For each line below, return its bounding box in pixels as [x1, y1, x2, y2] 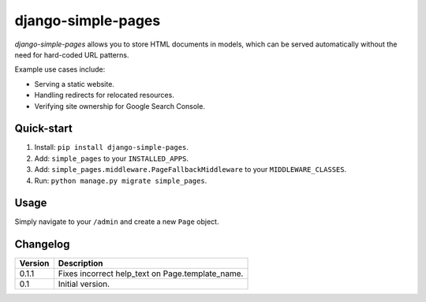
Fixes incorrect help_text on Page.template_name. [58, 268, 244, 279]
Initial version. [58, 278, 110, 289]
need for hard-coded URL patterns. [14, 50, 129, 59]
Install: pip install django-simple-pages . [34, 143, 189, 152]
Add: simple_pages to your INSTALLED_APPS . [34, 154, 189, 163]
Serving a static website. [34, 79, 114, 88]
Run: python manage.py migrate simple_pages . [34, 176, 207, 185]
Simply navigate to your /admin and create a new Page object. [14, 217, 219, 226]
